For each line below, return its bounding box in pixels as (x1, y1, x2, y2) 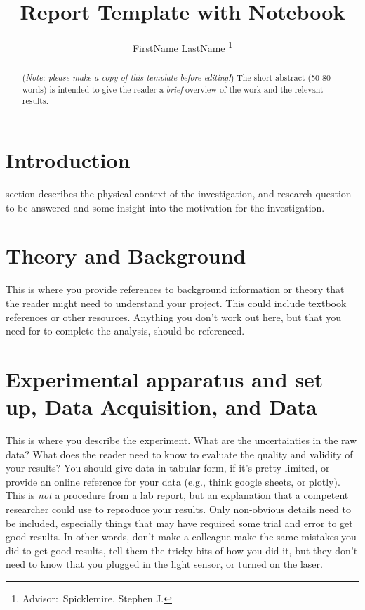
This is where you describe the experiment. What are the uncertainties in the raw (6, 433, 357, 448)
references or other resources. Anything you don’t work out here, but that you (6, 309, 342, 324)
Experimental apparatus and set (6, 364, 324, 393)
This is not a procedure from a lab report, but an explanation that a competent (6, 488, 349, 502)
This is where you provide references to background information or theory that (6, 282, 345, 297)
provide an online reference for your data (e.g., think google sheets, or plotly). (6, 474, 340, 488)
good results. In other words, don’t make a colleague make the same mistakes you (6, 529, 357, 544)
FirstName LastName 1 (132, 39, 233, 55)
